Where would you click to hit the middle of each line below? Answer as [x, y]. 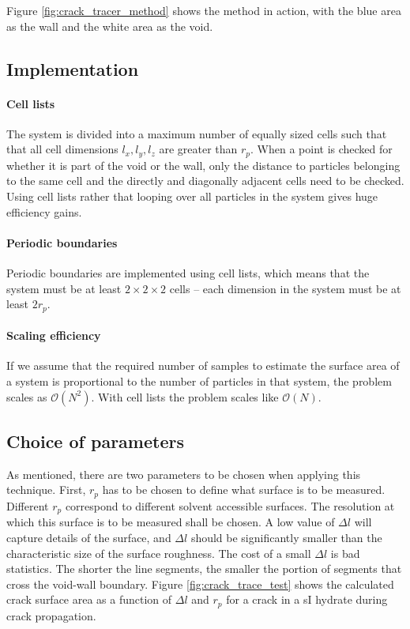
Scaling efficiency [54, 335]
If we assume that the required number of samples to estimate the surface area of [203, 365]
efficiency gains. [44, 211]
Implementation [73, 68]
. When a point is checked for [322, 149]
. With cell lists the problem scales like [185, 396]
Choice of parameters [95, 441]
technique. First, [46, 490]
